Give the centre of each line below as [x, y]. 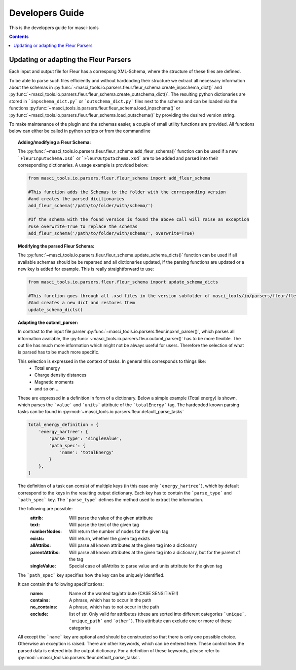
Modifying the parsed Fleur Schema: [56, 246]
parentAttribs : [45, 552]
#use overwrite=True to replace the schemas [83, 226]
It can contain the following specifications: [61, 584]
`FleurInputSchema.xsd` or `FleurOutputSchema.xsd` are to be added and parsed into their [118, 158]
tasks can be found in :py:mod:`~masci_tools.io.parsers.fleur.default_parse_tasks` [101, 412]
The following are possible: [45, 509]
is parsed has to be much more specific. [59, 352]
